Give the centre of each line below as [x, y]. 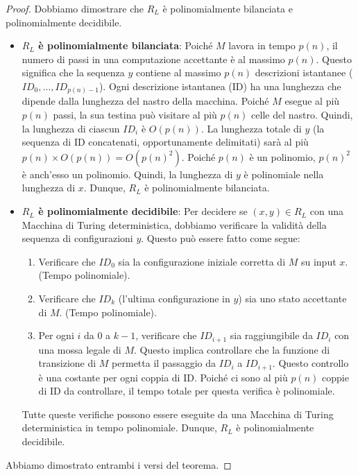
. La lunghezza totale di [251, 128]
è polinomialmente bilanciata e [228, 8]
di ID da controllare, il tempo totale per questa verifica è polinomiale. [187, 391]
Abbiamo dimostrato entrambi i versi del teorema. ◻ [119, 464]
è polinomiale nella [284, 174]
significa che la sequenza [73, 72]
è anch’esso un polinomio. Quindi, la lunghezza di [127, 174]
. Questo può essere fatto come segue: [221, 238]
